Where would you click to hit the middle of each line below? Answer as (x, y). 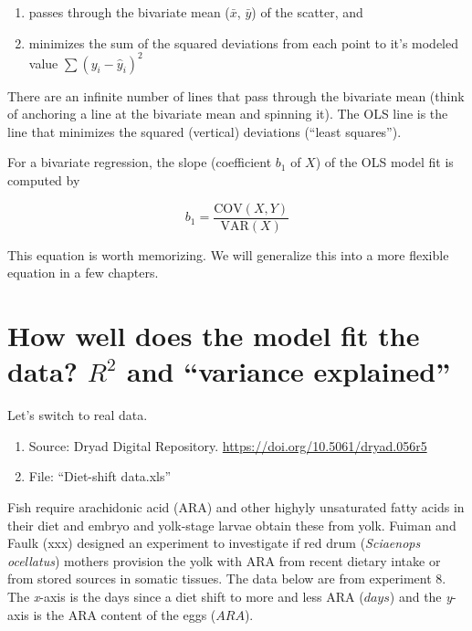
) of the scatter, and (307, 12)
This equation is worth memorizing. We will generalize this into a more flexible (228, 254)
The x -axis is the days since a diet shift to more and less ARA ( (186, 596)
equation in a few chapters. (83, 273)
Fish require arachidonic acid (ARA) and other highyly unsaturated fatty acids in (236, 507)
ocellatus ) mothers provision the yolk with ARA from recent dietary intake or (224, 560)
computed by (44, 180)
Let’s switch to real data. (78, 415)
